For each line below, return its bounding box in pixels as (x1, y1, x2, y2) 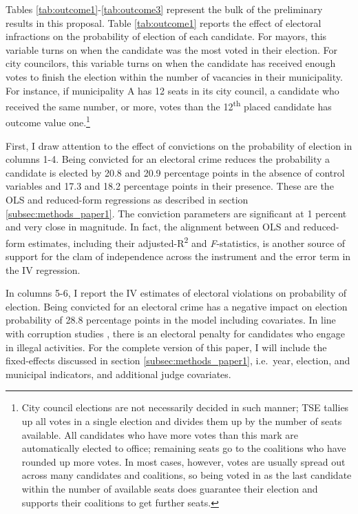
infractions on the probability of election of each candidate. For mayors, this (6, 29, 327, 43)
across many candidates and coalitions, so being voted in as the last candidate (21, 468, 352, 482)
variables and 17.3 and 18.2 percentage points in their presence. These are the (6, 179, 334, 193)
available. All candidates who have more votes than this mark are (21, 427, 299, 442)
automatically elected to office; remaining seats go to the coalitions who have (21, 441, 346, 455)
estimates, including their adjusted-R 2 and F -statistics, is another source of (28, 233, 346, 250)
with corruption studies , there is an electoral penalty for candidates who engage (6, 326, 345, 341)
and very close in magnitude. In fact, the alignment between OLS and (6, 219, 300, 234)
